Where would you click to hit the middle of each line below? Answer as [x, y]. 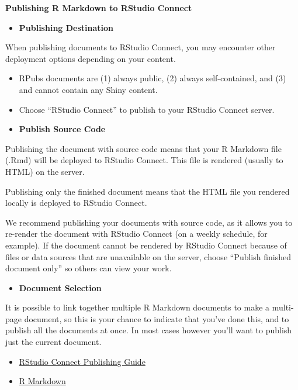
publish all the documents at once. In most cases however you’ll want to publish [149, 330]
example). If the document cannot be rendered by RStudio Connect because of [146, 245]
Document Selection [60, 287]
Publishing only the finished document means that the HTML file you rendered [148, 191]
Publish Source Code [62, 129]
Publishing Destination [66, 27]
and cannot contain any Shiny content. [88, 89]
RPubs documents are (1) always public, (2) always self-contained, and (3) [153, 78]
